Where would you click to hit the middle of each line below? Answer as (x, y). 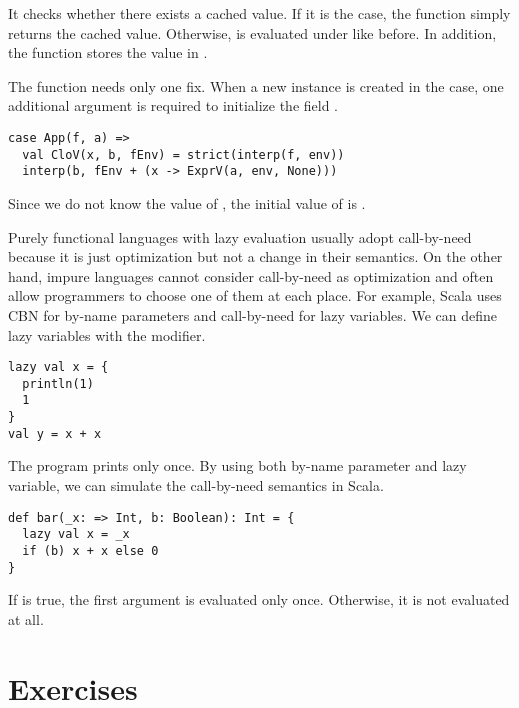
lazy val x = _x (76, 534)
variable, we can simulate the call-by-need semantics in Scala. (196, 484)
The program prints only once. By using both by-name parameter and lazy (237, 465)
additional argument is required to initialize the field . (173, 105)
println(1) (58, 383)
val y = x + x (55, 433)
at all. (26, 618)
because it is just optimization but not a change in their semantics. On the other (255, 256)
